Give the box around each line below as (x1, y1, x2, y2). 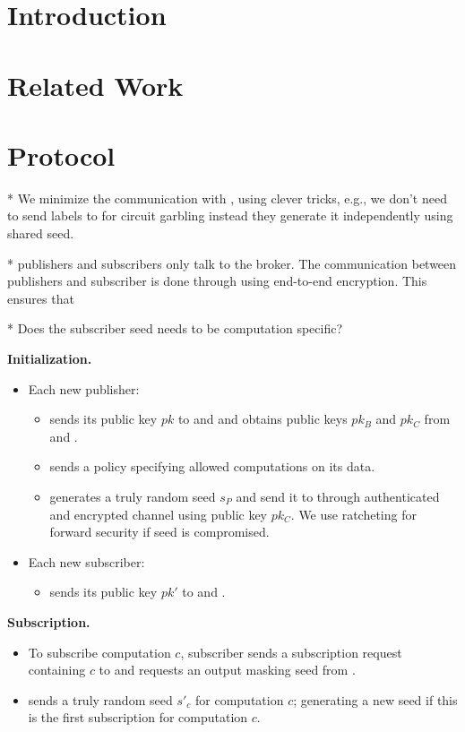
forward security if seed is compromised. (49, 522, 270, 541)
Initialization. (7, 349, 92, 368)
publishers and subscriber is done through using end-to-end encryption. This (7, 271, 427, 290)
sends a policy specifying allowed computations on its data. (49, 457, 375, 476)
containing (28, 660, 86, 679)
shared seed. (7, 224, 74, 243)
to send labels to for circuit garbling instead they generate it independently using (7, 206, 453, 225)
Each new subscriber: (28, 552, 145, 571)
